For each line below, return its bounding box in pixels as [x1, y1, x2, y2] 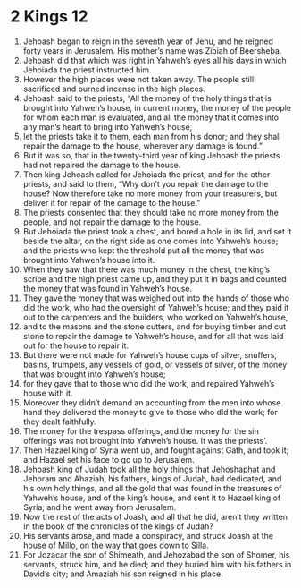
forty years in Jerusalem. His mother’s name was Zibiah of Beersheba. [22, 45, 282, 55]
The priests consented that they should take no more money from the [22, 207, 280, 217]
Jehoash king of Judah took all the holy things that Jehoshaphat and [22, 464, 276, 474]
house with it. [22, 388, 73, 398]
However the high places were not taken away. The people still [22, 73, 255, 84]
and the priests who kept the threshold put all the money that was [22, 244, 265, 256]
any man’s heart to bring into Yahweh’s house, [22, 121, 193, 132]
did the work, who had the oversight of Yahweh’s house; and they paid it [22, 302, 289, 312]
